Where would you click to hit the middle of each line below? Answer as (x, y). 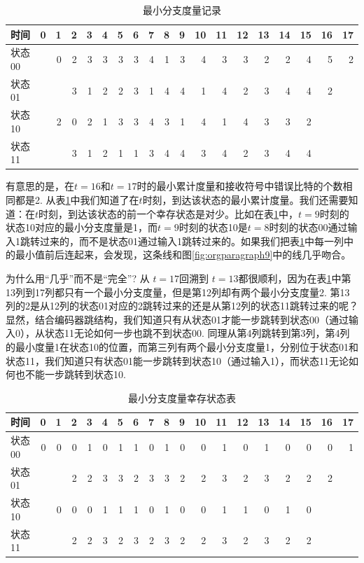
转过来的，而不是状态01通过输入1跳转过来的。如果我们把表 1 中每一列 (187, 241)
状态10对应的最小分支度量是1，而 (82, 227)
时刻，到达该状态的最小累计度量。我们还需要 (245, 200)
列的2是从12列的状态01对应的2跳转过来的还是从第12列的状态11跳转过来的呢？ (182, 306)
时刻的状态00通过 (308, 227)
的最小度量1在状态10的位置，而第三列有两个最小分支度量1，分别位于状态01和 (182, 346)
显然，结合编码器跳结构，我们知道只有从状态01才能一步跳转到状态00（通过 (177, 319)
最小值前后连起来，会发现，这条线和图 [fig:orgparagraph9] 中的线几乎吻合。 (183, 255)
